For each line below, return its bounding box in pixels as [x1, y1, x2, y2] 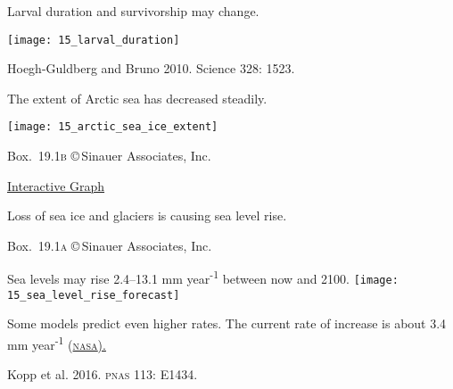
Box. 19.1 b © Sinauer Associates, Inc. [7, 146, 211, 165]
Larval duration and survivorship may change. [7, 2, 259, 20]
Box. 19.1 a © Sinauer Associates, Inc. [7, 236, 212, 254]
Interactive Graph [7, 176, 105, 194]
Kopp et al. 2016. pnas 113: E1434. [7, 365, 198, 384]
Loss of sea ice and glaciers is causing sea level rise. [7, 206, 287, 225]
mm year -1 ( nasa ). [7, 333, 106, 353]
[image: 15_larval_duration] [7, 33, 180, 46]
